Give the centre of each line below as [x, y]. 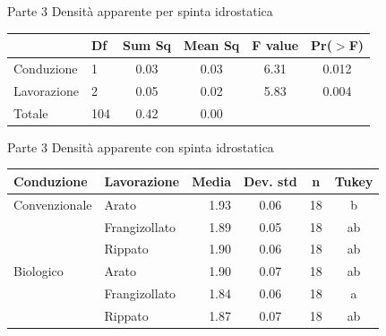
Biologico [39, 271]
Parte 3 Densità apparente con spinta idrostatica [141, 146]
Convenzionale [53, 204]
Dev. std [270, 181]
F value [275, 45]
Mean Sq [212, 45]
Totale [31, 112]
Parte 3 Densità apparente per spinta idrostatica [140, 11]
